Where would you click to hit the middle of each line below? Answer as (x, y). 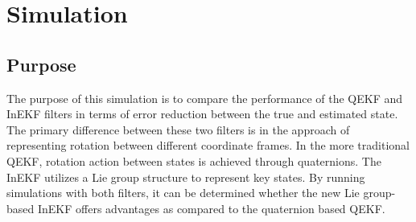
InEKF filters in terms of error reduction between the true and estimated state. (202, 114)
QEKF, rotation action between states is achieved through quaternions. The (194, 160)
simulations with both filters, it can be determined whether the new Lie (183, 193)
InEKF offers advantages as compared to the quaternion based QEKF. (211, 208)
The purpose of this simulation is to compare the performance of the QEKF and (205, 98)
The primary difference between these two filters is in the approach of (178, 129)
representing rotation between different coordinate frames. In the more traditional (208, 145)
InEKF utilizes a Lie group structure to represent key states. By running (186, 177)
